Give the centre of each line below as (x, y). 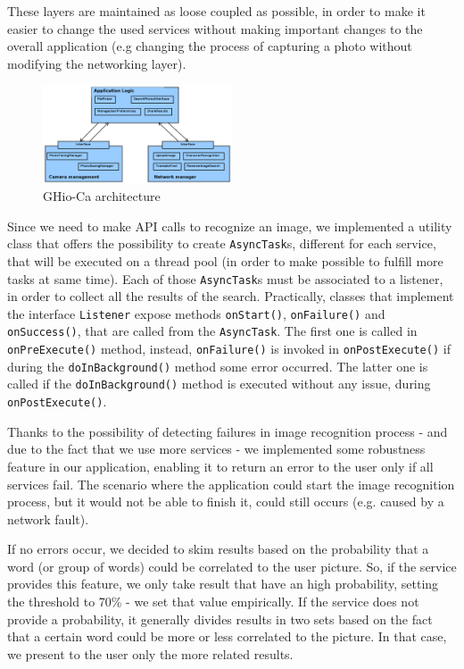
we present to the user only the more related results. (150, 653)
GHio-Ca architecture (102, 196)
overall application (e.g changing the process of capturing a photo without (210, 46)
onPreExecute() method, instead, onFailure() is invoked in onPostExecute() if (229, 349)
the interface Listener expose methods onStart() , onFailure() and (196, 313)
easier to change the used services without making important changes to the (215, 28)
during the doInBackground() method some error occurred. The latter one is (218, 366)
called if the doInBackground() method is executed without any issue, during (219, 384)
